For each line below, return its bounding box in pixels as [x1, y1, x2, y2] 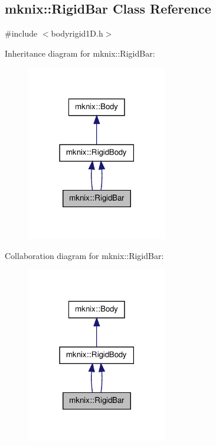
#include [5, 27, 38, 40]
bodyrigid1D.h [51, 27, 103, 40]
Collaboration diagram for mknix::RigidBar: [5, 249, 164, 261]
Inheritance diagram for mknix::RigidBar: [5, 47, 155, 59]
